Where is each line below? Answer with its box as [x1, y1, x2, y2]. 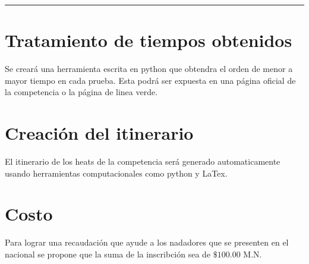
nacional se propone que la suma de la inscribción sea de [5, 247, 211, 260]
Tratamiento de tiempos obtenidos [5, 28, 292, 52]
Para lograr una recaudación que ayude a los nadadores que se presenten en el [5, 236, 289, 249]
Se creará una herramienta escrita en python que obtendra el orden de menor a [5, 62, 293, 75]
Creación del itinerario [5, 121, 194, 145]
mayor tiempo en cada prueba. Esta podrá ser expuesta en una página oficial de [5, 74, 296, 86]
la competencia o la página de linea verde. [5, 86, 158, 98]
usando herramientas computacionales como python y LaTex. [5, 166, 228, 179]
